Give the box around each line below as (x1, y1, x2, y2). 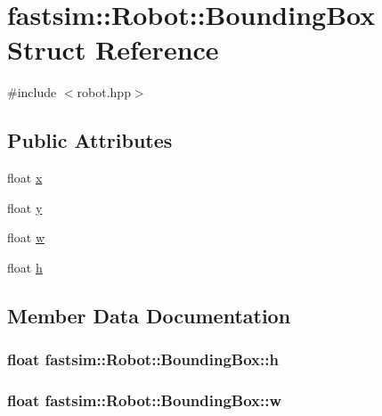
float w (7, 228, 45, 247)
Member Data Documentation (7, 301, 291, 329)
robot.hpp (77, 83, 131, 102)
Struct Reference (7, 31, 219, 68)
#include (7, 83, 57, 102)
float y (7, 198, 43, 216)
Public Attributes (7, 126, 173, 154)
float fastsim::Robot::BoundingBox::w (7, 389, 282, 412)
